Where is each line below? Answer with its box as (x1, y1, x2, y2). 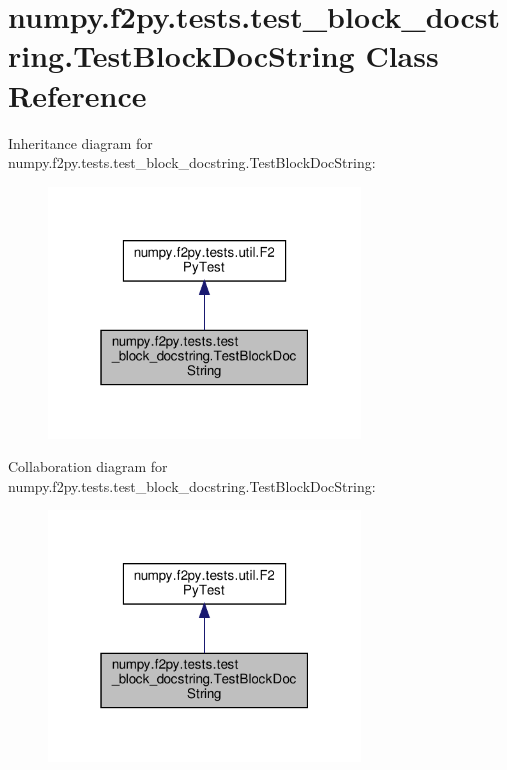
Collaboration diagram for (8, 456, 168, 477)
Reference (8, 74, 147, 115)
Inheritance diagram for (8, 132, 153, 153)
